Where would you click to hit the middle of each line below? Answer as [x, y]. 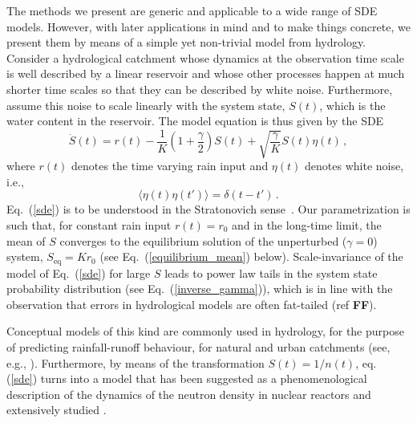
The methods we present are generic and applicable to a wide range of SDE [192, 10]
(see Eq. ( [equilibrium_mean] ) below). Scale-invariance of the [251, 256]
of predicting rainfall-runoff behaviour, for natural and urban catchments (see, [198, 346]
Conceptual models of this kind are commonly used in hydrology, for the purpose [205, 331]
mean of [26, 240]
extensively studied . [57, 410]
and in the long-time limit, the [307, 224]
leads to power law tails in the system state [271, 273]
